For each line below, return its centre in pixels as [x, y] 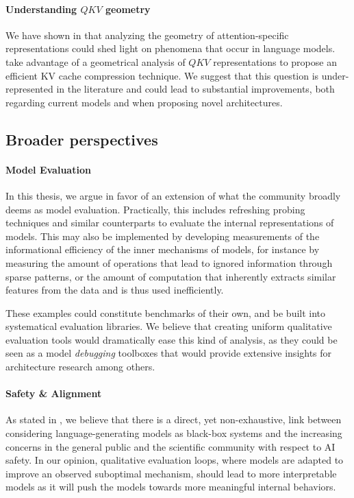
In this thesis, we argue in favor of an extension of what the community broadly [173, 195]
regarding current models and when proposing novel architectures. [144, 102]
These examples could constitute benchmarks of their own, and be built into [166, 312]
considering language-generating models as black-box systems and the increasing [174, 433]
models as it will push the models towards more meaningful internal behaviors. [171, 487]
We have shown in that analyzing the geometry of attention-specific [147, 35]
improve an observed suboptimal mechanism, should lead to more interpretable [171, 473]
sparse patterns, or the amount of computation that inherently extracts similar [171, 276]
